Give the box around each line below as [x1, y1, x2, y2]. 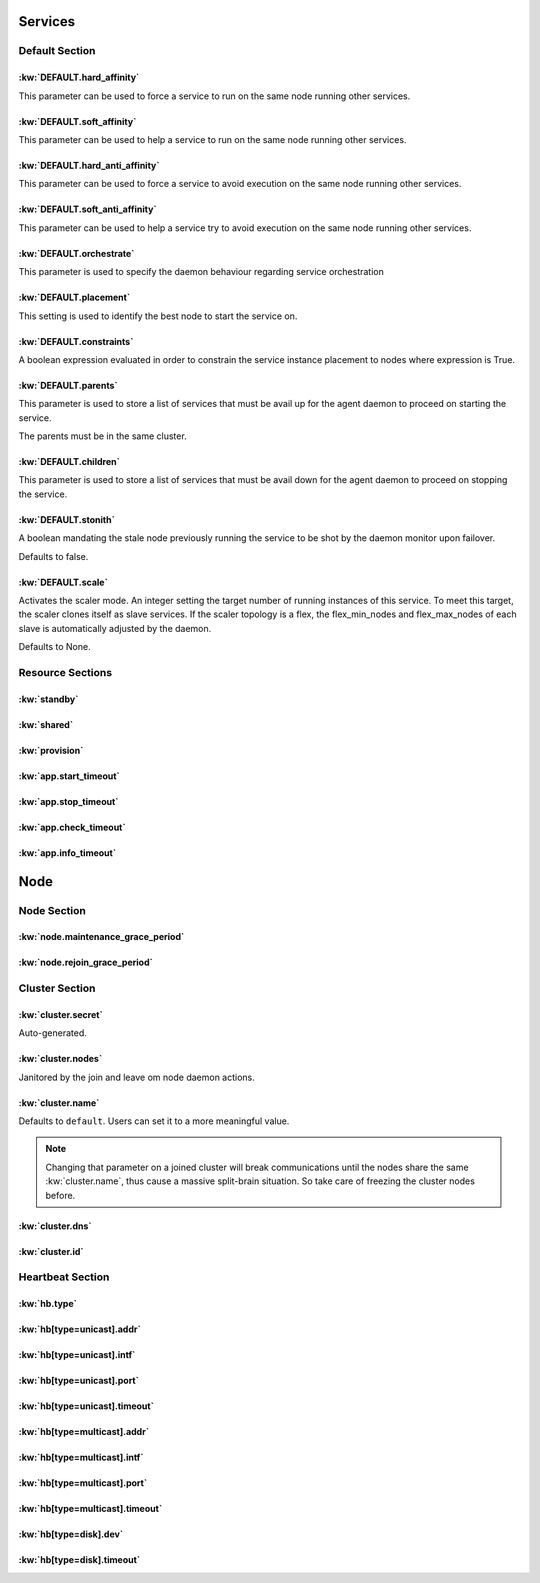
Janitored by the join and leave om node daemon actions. [18, 1071, 255, 1083]
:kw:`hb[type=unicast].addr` [18, 1323, 142, 1335]
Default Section [18, 44, 96, 58]
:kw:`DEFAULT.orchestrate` [18, 247, 135, 259]
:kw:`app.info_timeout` [18, 846, 117, 859]
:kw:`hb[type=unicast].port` [18, 1375, 140, 1387]
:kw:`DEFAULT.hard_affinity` [18, 71, 140, 84]
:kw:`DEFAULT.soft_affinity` [18, 115, 137, 127]
